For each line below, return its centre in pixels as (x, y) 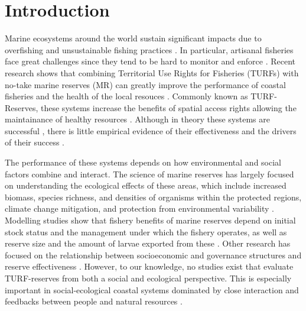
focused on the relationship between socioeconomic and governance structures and (153, 255)
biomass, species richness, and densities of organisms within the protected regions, (153, 197)
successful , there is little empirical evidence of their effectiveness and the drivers (151, 130)
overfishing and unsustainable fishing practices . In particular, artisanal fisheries (149, 49)
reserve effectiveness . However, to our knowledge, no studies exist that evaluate (149, 266)
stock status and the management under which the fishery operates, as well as (146, 231)
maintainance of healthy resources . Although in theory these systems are (137, 119)
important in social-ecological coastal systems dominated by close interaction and (152, 289)
